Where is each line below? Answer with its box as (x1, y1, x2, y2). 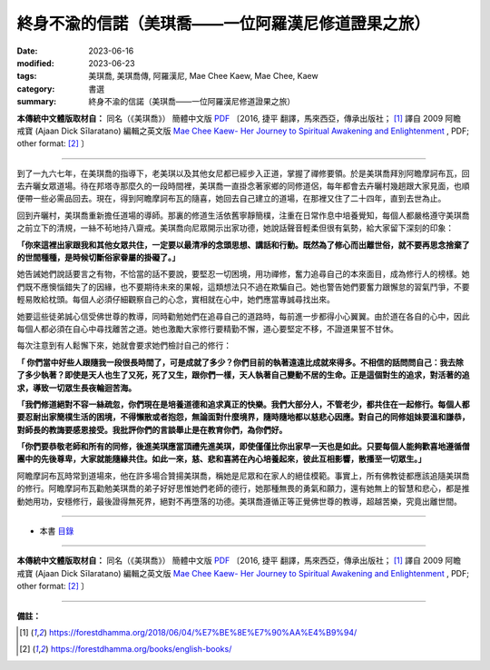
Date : (16, 45, 38, 56)
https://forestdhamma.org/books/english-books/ (50, 644, 232, 655)
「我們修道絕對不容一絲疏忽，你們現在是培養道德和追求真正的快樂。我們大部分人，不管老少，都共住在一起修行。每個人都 (16, 399, 470, 409)
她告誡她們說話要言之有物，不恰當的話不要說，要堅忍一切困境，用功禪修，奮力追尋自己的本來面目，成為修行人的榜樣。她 (16, 269, 470, 280)
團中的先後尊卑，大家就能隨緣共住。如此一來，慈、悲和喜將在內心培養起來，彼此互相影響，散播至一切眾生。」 (16, 454, 426, 465)
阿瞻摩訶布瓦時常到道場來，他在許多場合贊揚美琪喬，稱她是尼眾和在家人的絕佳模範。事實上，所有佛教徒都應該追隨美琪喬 (16, 470, 470, 481)
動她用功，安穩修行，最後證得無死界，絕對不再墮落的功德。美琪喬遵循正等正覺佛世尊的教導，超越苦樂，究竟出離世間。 (16, 496, 462, 507)
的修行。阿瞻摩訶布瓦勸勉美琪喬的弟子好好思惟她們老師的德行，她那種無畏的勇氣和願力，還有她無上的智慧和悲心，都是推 (16, 483, 470, 494)
